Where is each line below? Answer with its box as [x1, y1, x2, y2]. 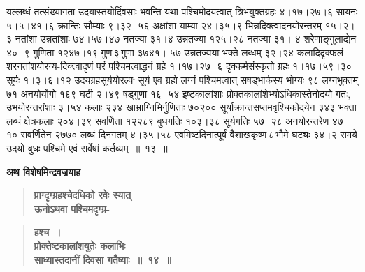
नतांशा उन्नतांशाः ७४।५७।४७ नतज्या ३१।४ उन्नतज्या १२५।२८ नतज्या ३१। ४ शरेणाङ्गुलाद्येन [15, 31, 357, 46]
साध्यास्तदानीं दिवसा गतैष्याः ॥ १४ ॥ [34, 252, 171, 266]
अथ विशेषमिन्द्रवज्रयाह [6, 164, 80, 179]
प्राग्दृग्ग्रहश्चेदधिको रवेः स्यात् [34, 188, 131, 202]
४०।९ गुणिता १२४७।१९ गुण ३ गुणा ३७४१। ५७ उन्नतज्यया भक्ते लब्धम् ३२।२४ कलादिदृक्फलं [6, 45, 343, 59]
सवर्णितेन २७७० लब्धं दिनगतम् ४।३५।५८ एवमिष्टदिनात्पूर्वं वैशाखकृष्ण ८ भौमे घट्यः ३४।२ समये [20, 127, 357, 142]
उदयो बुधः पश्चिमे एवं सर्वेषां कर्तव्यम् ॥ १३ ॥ [6, 140, 168, 155]
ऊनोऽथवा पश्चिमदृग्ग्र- [34, 201, 110, 216]
